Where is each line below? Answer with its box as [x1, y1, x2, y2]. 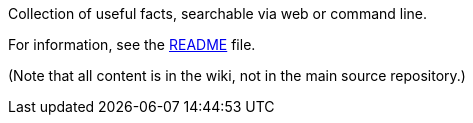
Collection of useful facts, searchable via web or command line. [8, 5, 428, 22]
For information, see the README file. [8, 36, 256, 53]
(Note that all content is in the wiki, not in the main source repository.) [8, 67, 466, 84]
